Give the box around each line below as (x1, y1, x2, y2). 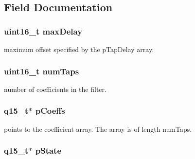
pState (35, 144, 62, 157)
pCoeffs (35, 105, 65, 117)
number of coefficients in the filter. (4, 84, 106, 94)
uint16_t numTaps (4, 65, 79, 77)
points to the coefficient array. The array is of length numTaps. (4, 124, 192, 134)
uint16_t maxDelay (4, 25, 83, 37)
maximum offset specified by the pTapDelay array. (4, 44, 154, 54)
